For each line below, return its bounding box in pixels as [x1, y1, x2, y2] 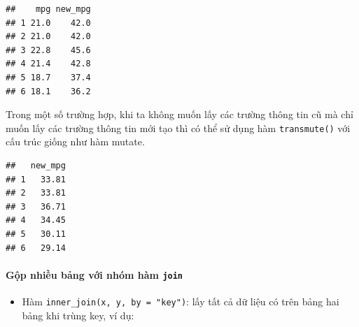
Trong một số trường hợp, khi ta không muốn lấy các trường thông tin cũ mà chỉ [6, 107, 353, 122]
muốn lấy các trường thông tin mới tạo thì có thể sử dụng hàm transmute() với [6, 120, 351, 135]
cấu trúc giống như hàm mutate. [6, 134, 145, 149]
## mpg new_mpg [6, 4, 91, 14]
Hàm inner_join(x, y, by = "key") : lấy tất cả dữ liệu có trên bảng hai [22, 294, 339, 309]
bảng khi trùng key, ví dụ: [22, 307, 134, 322]
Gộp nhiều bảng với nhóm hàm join [6, 267, 183, 282]
